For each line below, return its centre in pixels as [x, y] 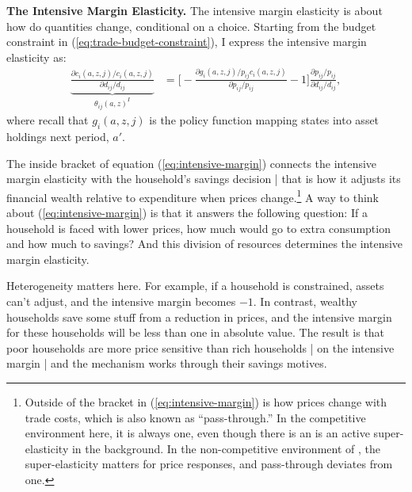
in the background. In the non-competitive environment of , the [226, 448]
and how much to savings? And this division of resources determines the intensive [205, 244]
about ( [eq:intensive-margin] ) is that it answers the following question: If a [187, 212]
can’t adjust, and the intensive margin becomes [121, 301]
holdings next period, [58, 136]
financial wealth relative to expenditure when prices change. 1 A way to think [193, 196]
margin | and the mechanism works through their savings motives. [167, 363]
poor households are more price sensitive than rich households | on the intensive [200, 347]
